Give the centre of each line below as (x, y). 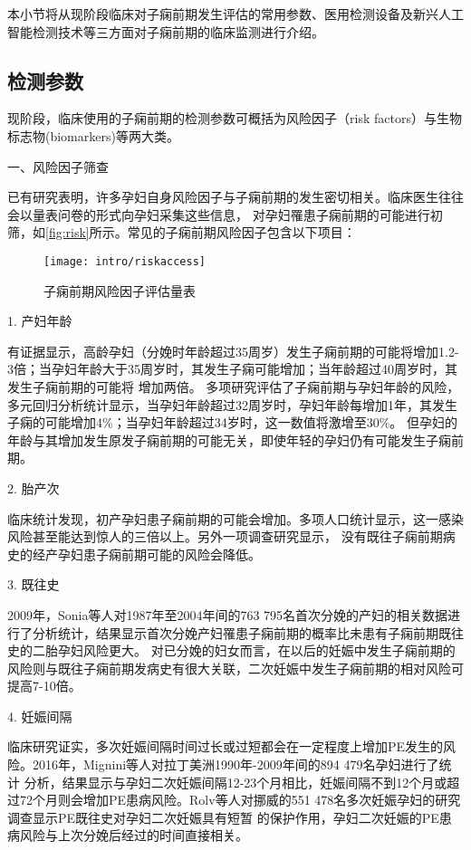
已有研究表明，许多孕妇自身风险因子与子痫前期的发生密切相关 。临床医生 (223, 197)
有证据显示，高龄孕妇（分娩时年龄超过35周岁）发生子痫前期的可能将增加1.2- (233, 351)
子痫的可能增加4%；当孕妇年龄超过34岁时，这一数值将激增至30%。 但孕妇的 (232, 422)
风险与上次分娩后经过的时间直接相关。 (134, 835)
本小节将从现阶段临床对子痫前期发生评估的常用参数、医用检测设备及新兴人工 (235, 14)
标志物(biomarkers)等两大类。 (93, 135)
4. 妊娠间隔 (40, 716)
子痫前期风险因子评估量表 (120, 290)
